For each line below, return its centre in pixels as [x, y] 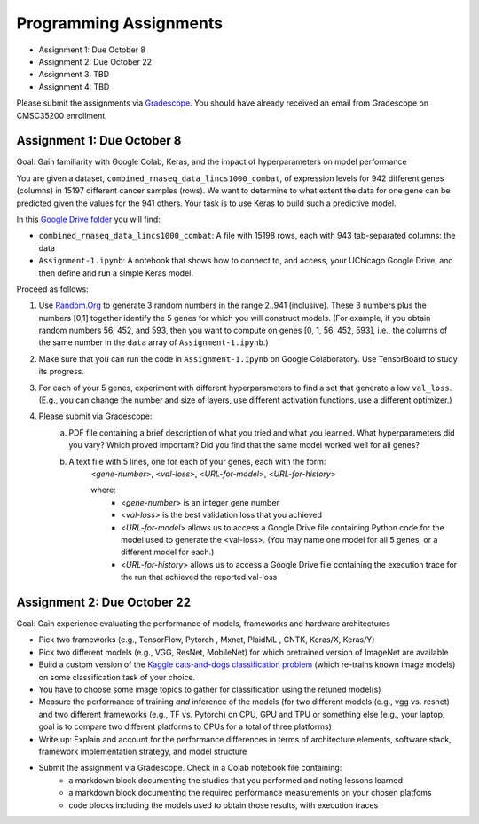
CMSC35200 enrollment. [62, 115]
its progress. [61, 372]
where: [104, 490]
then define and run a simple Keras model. [116, 273]
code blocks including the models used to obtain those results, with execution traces [224, 805]
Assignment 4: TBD [74, 86]
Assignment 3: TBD [74, 75]
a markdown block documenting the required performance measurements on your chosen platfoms [250, 793]
